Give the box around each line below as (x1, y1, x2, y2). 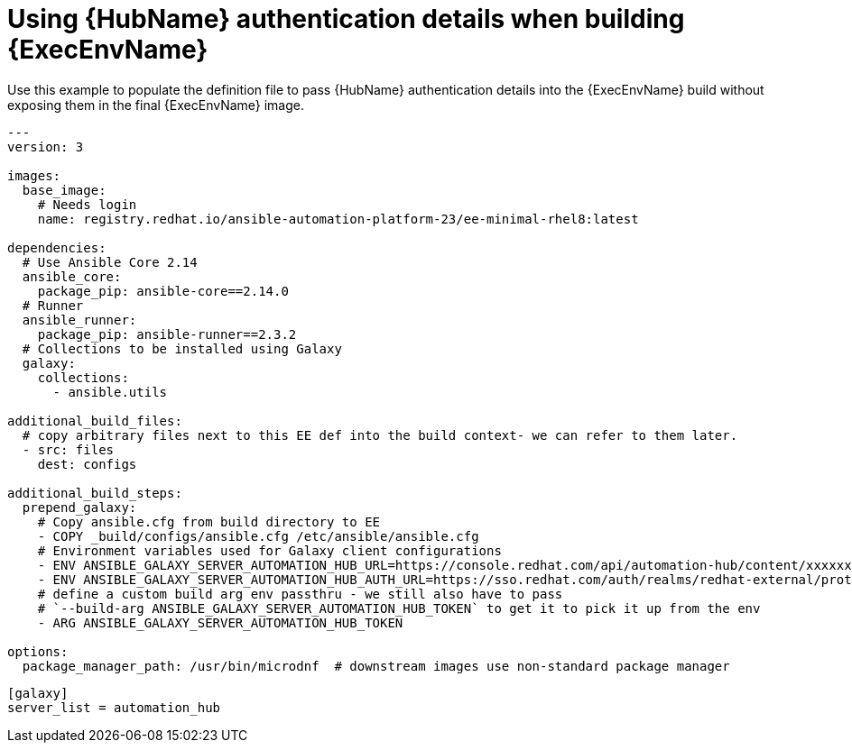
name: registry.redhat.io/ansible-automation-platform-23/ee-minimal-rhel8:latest (37, 211, 639, 226)
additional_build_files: (7, 413, 182, 428)
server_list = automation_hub (7, 700, 221, 715)
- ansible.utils (52, 384, 168, 399)
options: (7, 644, 69, 659)
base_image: (22, 182, 106, 197)
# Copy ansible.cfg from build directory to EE (37, 514, 381, 529)
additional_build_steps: (7, 485, 182, 500)
